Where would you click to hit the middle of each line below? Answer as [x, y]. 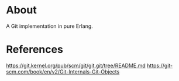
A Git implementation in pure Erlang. [50, 26]
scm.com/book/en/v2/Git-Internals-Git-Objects [63, 71]
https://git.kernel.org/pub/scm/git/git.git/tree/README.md [76, 65]
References [35, 49]
